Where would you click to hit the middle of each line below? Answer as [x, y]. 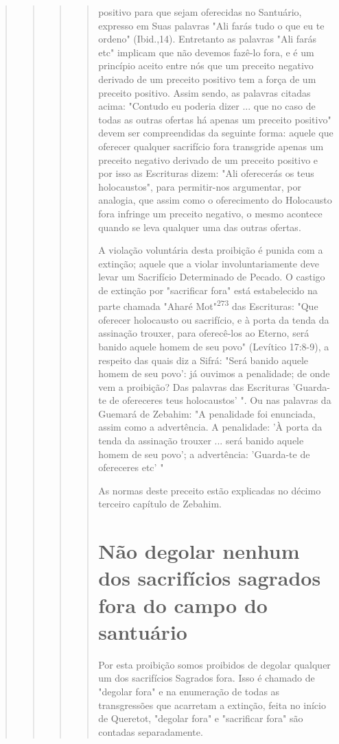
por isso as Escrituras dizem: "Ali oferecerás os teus [206, 173]
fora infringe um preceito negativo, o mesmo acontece [210, 213]
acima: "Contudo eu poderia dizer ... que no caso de [207, 106]
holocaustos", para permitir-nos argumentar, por [200, 186]
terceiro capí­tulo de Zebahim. [160, 504]
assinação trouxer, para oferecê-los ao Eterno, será [204, 333]
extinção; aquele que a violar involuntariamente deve [209, 263]
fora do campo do [183, 604]
